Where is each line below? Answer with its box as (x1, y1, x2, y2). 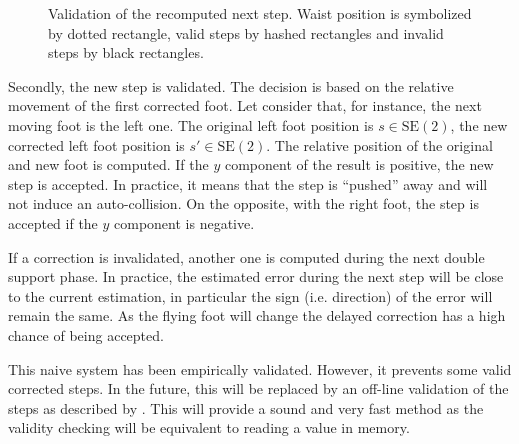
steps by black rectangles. (48, 42, 204, 63)
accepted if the (8, 212, 98, 233)
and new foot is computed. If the (8, 154, 209, 175)
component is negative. (114, 212, 255, 233)
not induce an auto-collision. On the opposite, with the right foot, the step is (8, 193, 479, 214)
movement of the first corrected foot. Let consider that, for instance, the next (8, 95, 482, 116)
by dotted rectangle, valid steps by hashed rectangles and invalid (48, 22, 444, 43)
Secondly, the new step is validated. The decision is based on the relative (8, 75, 454, 96)
